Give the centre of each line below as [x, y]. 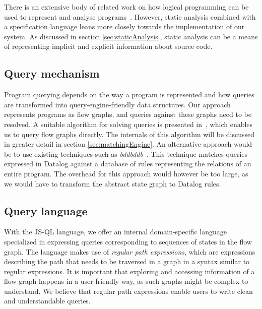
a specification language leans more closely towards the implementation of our [124, 26]
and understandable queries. [47, 301]
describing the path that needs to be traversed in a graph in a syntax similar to [127, 261]
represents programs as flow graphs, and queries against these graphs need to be [128, 114]
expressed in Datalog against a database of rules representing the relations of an [128, 164]
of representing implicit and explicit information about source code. [108, 46]
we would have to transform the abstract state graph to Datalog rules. [113, 183]
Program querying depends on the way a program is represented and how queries [129, 95]
